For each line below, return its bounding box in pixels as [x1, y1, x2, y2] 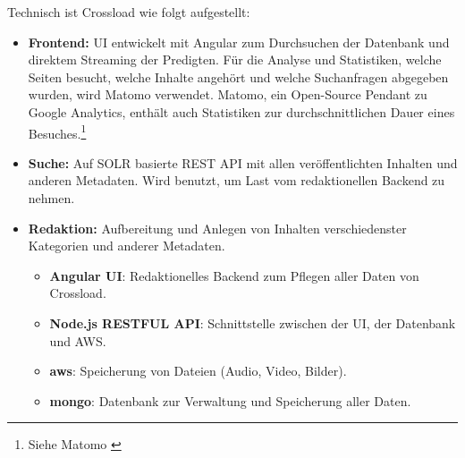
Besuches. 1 [28, 121, 87, 142]
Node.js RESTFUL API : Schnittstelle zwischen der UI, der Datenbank [49, 313, 456, 332]
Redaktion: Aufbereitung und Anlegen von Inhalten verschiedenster [28, 218, 407, 237]
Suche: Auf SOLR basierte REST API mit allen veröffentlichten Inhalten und [28, 153, 458, 172]
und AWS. [49, 331, 106, 350]
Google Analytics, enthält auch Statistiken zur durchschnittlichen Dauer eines [28, 102, 455, 121]
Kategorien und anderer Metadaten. [28, 236, 225, 255]
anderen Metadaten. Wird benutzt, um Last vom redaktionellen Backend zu [28, 171, 445, 190]
